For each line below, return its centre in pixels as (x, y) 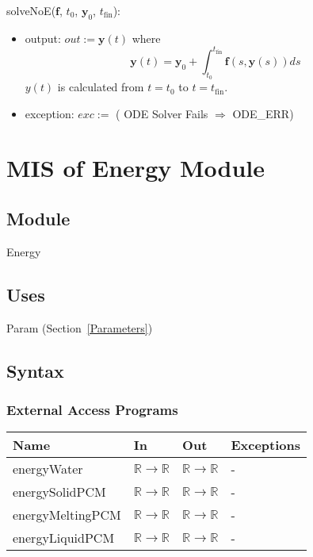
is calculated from (101, 87)
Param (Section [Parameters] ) (80, 327)
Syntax (35, 370)
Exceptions (266, 445)
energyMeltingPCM (67, 515)
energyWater (48, 469)
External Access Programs (92, 409)
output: (43, 38)
